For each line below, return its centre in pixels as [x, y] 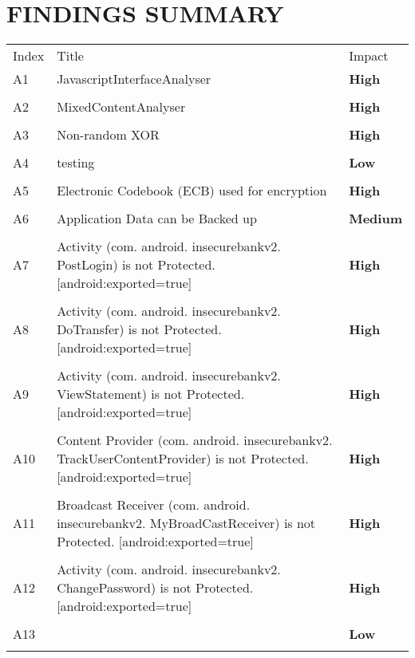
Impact [369, 56]
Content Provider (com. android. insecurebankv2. [195, 440]
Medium [375, 219]
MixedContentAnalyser [121, 107]
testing [76, 163]
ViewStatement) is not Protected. [151, 394]
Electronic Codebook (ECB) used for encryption [192, 191]
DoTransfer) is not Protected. [139, 329]
